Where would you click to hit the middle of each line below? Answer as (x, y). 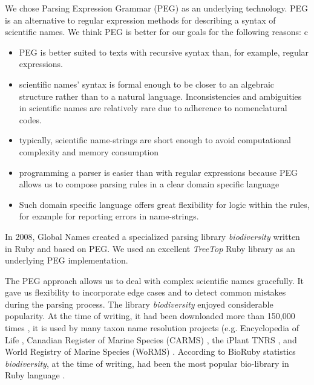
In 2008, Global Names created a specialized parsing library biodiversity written (152, 236)
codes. (30, 119)
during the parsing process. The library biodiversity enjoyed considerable (139, 304)
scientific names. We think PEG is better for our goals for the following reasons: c (156, 32)
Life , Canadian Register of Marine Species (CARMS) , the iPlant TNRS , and (151, 339)
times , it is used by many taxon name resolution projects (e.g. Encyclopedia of (152, 328)
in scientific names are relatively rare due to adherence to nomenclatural (153, 108)
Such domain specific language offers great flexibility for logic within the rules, (164, 204)
